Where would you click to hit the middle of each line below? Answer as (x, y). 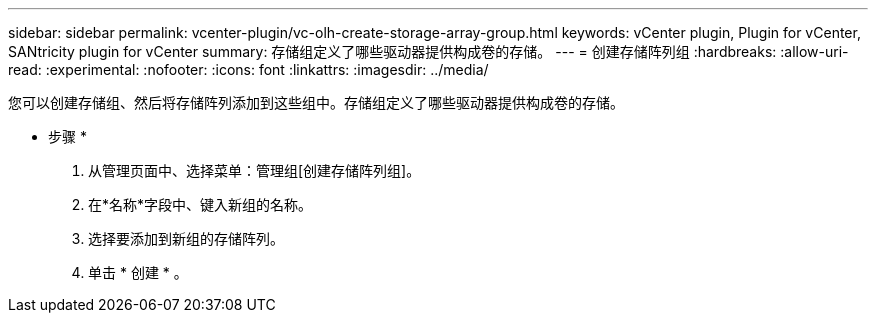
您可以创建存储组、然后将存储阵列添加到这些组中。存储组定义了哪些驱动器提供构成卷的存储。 (316, 102)
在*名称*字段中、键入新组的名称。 (200, 204)
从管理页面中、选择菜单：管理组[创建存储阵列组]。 (254, 170)
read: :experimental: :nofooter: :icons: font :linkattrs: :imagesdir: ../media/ (248, 69)
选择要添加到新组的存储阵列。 (186, 238)
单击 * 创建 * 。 (138, 272)
